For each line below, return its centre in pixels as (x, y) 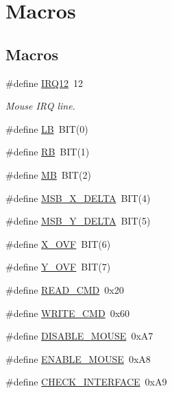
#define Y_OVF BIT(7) (58, 267)
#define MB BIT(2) (48, 174)
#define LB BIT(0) (47, 128)
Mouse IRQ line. (40, 106)
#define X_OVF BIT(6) (58, 243)
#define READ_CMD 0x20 (65, 289)
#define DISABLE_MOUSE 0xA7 (79, 336)
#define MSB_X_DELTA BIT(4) (78, 198)
